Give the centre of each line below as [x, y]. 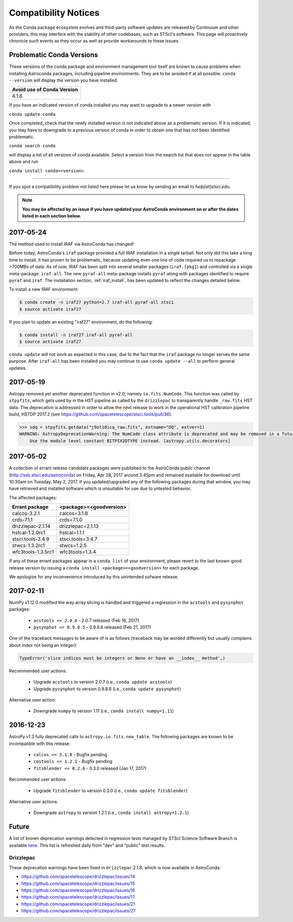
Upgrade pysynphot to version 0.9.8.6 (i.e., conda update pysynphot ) [107, 689]
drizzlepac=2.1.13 [79, 527]
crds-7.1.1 [22, 520]
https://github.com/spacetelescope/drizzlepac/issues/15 [78, 883]
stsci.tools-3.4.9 [31, 539]
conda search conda [32, 146]
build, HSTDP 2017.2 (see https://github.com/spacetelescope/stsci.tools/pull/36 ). [91, 414]
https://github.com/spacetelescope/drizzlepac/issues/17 [78, 897]
